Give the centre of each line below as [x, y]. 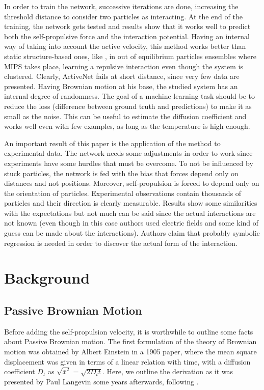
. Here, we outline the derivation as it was [168, 371]
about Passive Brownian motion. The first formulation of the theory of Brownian [130, 341]
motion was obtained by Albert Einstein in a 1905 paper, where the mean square [130, 352]
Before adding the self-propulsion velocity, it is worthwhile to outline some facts [129, 331]
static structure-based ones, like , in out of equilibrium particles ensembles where [130, 56]
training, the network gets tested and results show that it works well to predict [127, 26]
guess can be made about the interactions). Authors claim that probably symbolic [132, 233]
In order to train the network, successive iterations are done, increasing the [121, 6]
